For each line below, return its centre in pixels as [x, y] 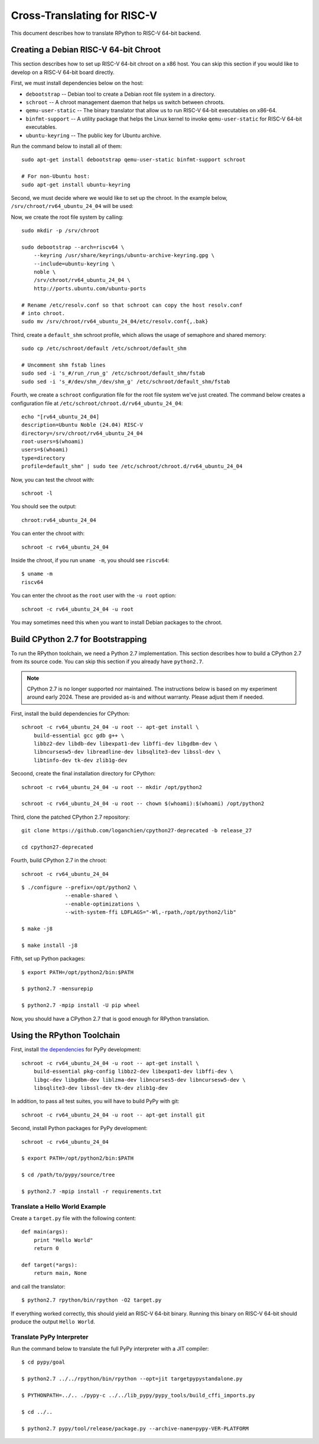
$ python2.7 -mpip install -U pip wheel [81, 1005]
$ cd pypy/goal [43, 1362]
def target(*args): [50, 1265]
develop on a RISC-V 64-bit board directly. [63, 72]
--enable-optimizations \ [102, 904]
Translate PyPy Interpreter [50, 1337]
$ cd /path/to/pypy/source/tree [68, 1175]
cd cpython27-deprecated [57, 847]
